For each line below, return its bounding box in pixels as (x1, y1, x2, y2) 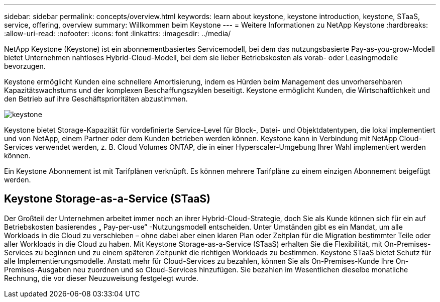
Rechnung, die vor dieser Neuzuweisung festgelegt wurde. (4, 273, 198, 282)
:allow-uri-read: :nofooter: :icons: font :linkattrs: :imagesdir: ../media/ (4, 29, 231, 38)
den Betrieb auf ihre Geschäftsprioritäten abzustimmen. (4, 94, 188, 103)
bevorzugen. (4, 62, 46, 70)
